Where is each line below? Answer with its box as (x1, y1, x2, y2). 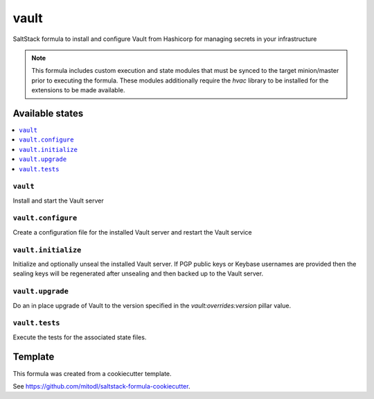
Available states (12, 108, 84, 119)
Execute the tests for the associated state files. (12, 333, 147, 341)
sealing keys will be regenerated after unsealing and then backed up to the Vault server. (12, 269, 263, 278)
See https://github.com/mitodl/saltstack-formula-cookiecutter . (12, 382, 190, 390)
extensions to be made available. (31, 86, 125, 94)
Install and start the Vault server (12, 196, 104, 205)
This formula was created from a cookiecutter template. (12, 369, 172, 377)
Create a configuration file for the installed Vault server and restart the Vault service (12, 228, 252, 236)
